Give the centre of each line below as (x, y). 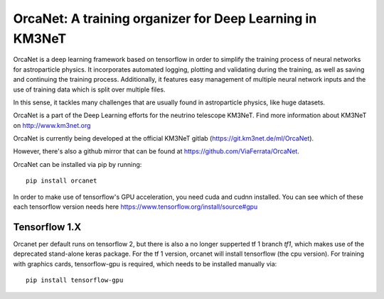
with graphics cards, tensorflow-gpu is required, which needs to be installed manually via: (145, 263)
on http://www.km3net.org (52, 125)
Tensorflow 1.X (47, 227)
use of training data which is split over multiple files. (89, 89)
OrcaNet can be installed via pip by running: (78, 164)
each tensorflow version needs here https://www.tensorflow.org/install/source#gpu (135, 207)
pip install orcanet (62, 181)
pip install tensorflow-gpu (75, 280)
